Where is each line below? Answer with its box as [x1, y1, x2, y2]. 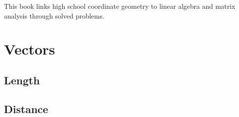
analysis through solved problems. [4, 10, 104, 20]
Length [4, 72, 40, 87]
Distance [4, 101, 49, 116]
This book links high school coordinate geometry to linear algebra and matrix [4, 1, 236, 11]
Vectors [4, 39, 55, 59]
